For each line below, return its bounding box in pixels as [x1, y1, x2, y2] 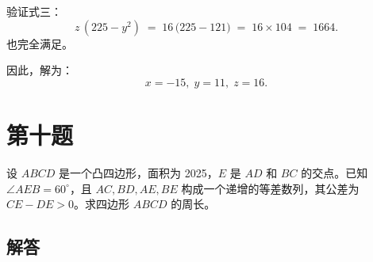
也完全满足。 [6, 35, 73, 51]
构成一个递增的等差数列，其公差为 [181, 180, 360, 196]
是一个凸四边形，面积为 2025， [59, 164, 218, 180]
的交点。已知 [301, 164, 368, 180]
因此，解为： [6, 62, 73, 78]
